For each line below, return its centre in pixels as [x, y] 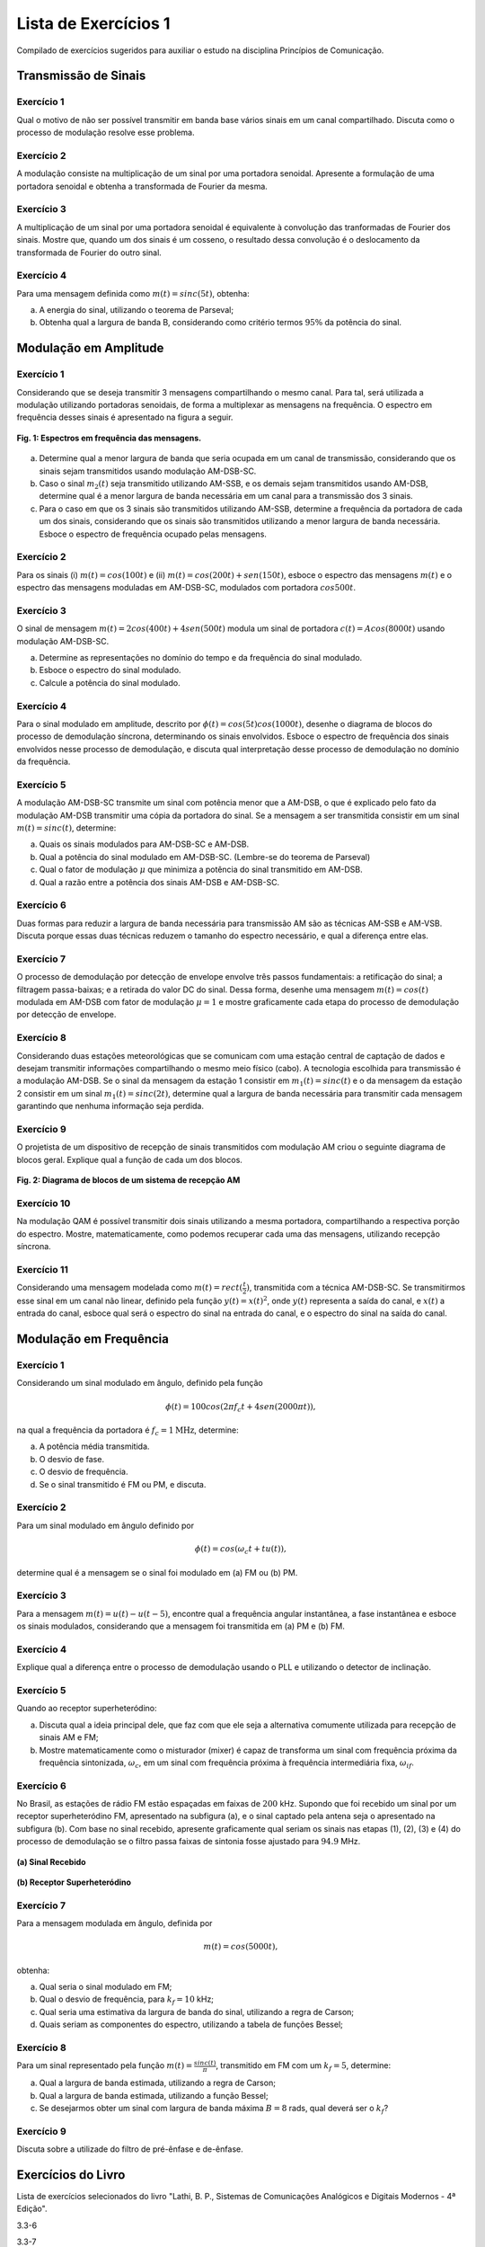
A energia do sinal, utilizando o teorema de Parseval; [136, 310]
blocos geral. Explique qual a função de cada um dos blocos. [129, 1159]
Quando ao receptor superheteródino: [87, 1709]
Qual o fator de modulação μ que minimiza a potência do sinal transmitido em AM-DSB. [201, 870]
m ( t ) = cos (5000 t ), [241, 1947]
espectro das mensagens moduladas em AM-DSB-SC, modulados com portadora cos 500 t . [186, 588]
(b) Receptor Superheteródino [74, 1882]
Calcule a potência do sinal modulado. [110, 682]
